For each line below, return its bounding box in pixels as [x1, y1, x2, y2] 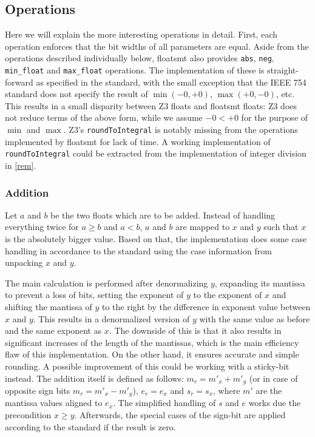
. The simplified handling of [113, 396, 216, 409]
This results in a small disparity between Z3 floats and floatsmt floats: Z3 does [5, 99, 297, 112]
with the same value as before [199, 312, 310, 325]
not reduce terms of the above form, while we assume [5, 111, 203, 124]
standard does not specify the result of [5, 87, 148, 100]
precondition [5, 408, 52, 421]
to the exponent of [193, 288, 262, 301]
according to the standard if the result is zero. [5, 420, 176, 433]
